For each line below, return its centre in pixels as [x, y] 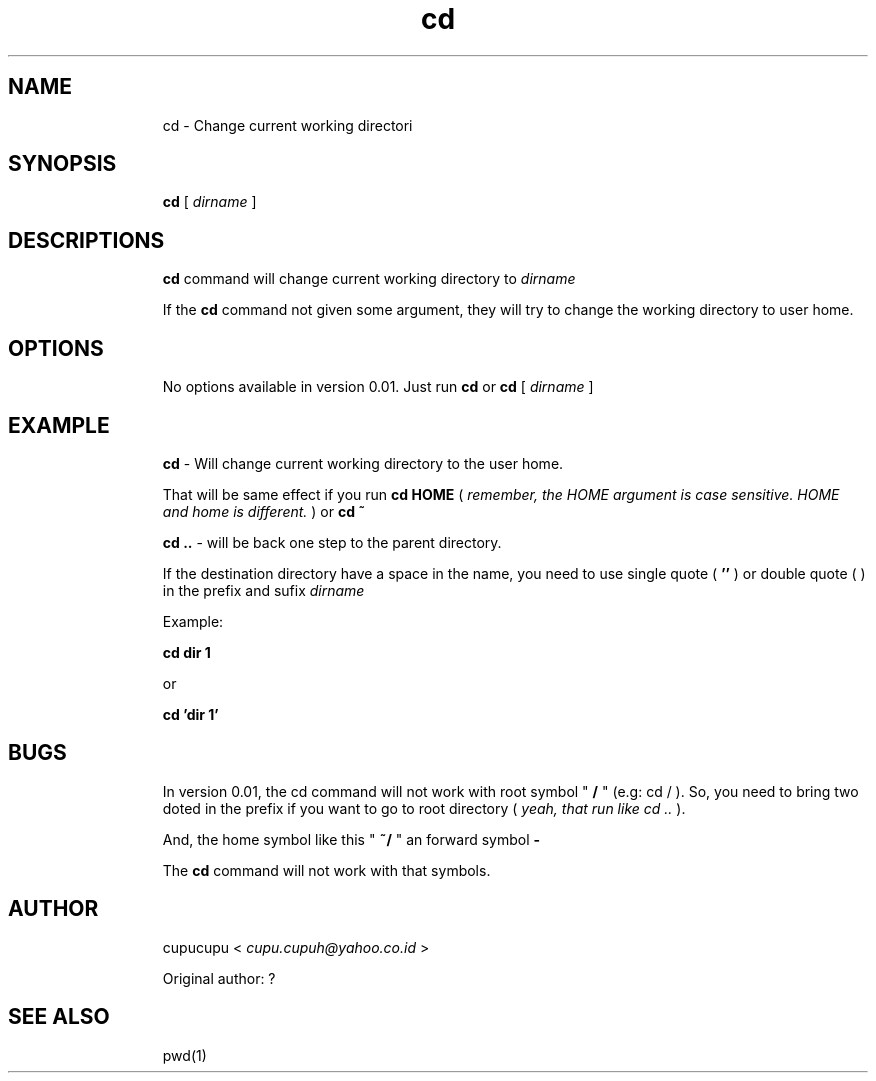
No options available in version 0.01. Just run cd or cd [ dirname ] [378, 387]
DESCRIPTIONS [86, 240]
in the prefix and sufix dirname [263, 590]
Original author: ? [219, 978]
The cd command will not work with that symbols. [326, 870]
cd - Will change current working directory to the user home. [363, 463]
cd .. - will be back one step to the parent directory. [332, 542]
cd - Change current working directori [287, 125]
